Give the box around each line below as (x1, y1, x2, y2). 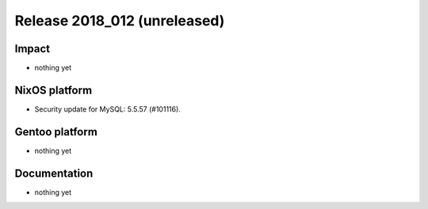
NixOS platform (14, 83, 93, 97)
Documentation (14, 166, 94, 180)
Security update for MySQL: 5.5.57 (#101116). (34, 104, 182, 114)
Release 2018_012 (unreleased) (14, 12, 225, 29)
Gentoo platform (14, 125, 98, 139)
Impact (14, 42, 51, 55)
